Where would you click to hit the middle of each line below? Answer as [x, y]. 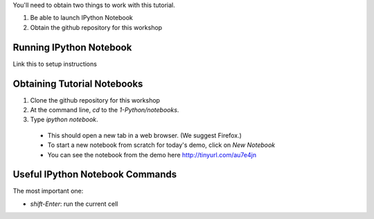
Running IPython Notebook [72, 47]
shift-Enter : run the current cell [74, 204]
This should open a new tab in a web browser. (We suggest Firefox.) [145, 135]
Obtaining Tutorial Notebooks [78, 84]
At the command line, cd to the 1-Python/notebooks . [105, 109]
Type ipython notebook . [64, 120]
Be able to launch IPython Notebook [81, 18]
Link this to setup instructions [55, 64]
